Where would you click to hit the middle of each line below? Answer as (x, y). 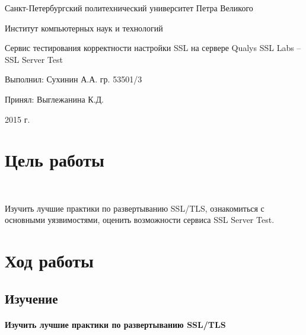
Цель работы (55, 160)
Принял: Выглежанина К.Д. (54, 99)
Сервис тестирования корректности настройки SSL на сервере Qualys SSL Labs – (153, 48)
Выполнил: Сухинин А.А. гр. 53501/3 (74, 79)
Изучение (31, 298)
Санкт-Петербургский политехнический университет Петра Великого (129, 8)
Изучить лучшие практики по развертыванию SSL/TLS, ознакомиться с (135, 208)
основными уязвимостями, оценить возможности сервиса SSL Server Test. (140, 220)
